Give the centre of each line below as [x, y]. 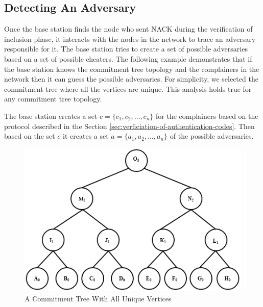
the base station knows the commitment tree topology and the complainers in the [132, 69]
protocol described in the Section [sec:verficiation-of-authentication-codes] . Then [129, 126]
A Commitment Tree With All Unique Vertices [98, 298]
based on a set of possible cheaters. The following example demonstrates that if [128, 58]
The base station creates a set [51, 116]
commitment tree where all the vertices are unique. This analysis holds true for [128, 88]
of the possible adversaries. [212, 136]
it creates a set [86, 136]
